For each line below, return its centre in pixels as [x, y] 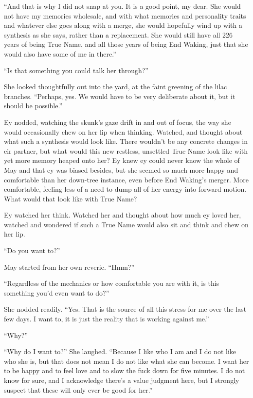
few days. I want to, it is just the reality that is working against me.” [107, 319]
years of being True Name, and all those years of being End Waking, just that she [126, 44]
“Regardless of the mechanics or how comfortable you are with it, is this [112, 283]
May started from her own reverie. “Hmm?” [69, 267]
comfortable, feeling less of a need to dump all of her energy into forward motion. [125, 189]
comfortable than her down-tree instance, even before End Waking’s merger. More [126, 179]
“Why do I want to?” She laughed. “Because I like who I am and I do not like [120, 351]
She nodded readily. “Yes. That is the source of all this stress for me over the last [125, 309]
